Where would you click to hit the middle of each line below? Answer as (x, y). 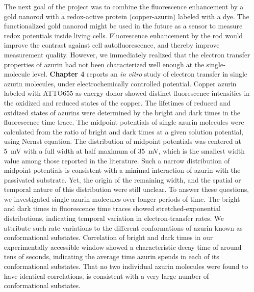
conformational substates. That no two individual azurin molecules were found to (126, 266)
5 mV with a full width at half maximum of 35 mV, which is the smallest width (125, 150)
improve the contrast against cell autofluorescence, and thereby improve (112, 45)
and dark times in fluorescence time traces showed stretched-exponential (112, 208)
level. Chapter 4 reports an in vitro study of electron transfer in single (140, 74)
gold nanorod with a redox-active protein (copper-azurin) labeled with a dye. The (127, 16)
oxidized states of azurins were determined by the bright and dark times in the (122, 112)
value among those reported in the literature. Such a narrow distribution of (117, 160)
